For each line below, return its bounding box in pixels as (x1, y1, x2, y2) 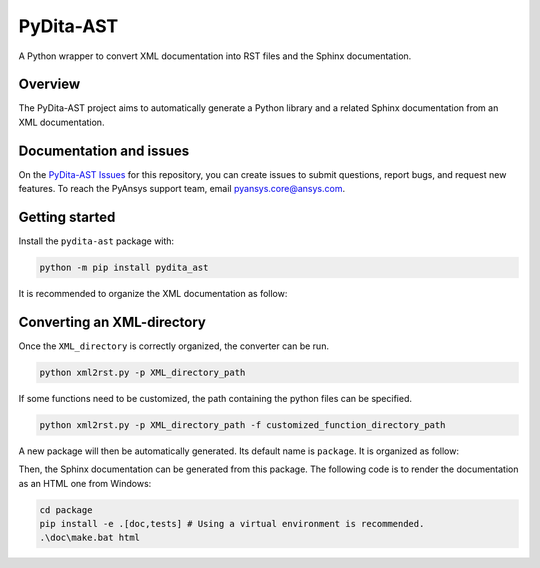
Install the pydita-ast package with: (18, 235, 175, 247)
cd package (39, 504, 93, 515)
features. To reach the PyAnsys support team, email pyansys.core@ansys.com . (18, 183, 345, 195)
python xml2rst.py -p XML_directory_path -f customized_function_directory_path (39, 419, 446, 430)
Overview (18, 76, 81, 93)
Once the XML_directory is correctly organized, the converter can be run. (18, 340, 330, 352)
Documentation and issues (18, 142, 190, 159)
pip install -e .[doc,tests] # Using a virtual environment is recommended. (39, 518, 425, 530)
